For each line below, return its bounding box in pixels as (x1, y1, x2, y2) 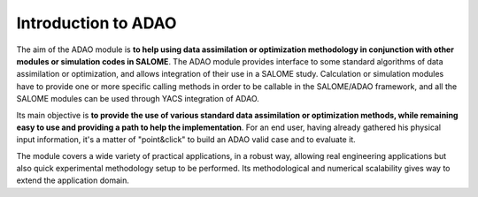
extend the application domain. (16, 175, 130, 186)
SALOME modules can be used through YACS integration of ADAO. (16, 94, 260, 104)
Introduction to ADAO (16, 13, 177, 33)
